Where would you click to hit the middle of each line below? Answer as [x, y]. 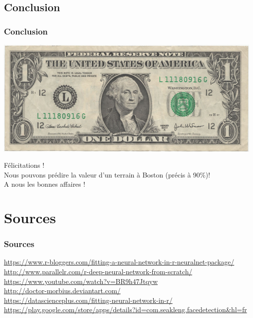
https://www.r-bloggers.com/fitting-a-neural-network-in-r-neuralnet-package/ [119, 262]
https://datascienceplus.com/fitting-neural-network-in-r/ [88, 300]
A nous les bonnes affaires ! [45, 184]
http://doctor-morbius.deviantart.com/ [62, 291]
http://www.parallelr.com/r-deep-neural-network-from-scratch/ [98, 272]
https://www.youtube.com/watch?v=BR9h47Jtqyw [81, 281]
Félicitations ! [24, 165]
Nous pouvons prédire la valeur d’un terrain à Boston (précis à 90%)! [107, 174]
